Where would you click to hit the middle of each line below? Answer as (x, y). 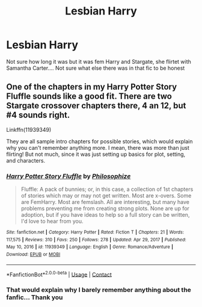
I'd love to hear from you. (52, 222)
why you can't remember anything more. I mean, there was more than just (98, 147)
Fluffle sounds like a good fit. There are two (89, 97)
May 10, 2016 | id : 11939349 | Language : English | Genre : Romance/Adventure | (90, 247)
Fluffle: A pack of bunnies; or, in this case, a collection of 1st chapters (107, 189)
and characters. (26, 160)
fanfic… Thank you (35, 297)
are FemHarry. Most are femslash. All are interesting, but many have (105, 202)
